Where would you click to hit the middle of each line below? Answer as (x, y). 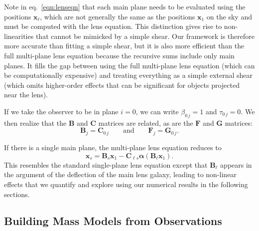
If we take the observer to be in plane (61, 111)
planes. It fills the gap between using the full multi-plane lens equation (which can (129, 65)
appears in (236, 164)
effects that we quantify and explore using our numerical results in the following (126, 184)
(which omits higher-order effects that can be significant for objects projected (122, 85)
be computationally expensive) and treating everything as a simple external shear (129, 75)
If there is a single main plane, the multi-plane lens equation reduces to (113, 147)
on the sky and (229, 16)
